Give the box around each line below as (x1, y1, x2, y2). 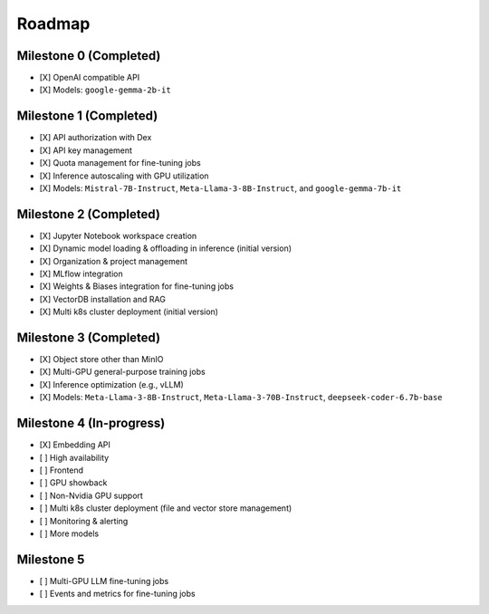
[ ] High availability (39, 452, 110, 463)
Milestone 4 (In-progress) (16, 416, 166, 431)
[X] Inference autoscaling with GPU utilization (39, 170, 209, 181)
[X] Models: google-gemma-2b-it (39, 84, 171, 95)
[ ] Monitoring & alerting (39, 515, 129, 526)
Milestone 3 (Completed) (16, 330, 161, 345)
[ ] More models (39, 528, 100, 539)
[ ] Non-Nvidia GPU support (39, 490, 144, 501)
